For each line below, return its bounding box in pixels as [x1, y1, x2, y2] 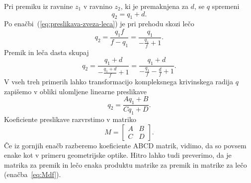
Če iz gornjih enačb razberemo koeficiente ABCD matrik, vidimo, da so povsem [4, 140, 247, 150]
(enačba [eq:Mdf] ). [4, 169, 61, 180]
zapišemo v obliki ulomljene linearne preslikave [4, 86, 147, 96]
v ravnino [83, 1, 112, 11]
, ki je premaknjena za [120, 1, 188, 11]
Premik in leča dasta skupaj [4, 47, 89, 57]
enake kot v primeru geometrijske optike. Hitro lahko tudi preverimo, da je [4, 150, 232, 160]
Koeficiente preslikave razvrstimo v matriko [4, 114, 136, 124]
